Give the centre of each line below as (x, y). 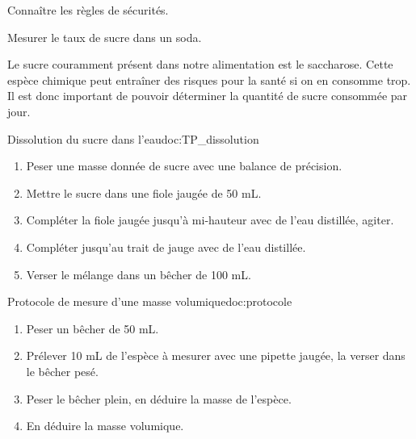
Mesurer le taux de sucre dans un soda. (105, 37)
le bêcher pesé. (62, 371)
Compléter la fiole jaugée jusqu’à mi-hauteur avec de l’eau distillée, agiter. (210, 220)
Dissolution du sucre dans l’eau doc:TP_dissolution (133, 138)
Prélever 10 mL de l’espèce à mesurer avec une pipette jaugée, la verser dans (216, 355)
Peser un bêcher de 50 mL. (92, 328)
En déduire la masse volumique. (105, 426)
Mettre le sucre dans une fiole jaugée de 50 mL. (144, 192)
